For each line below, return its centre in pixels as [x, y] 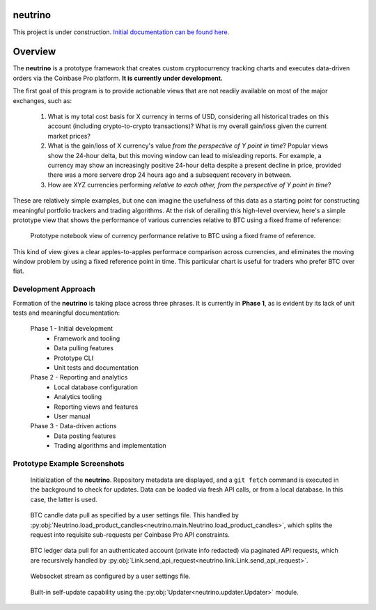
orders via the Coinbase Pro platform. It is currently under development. [118, 78]
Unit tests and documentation [96, 367]
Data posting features [85, 436]
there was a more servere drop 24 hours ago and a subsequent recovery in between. [170, 175]
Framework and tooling [87, 338]
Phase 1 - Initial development [72, 329]
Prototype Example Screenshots [69, 463]
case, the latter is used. [64, 499]
